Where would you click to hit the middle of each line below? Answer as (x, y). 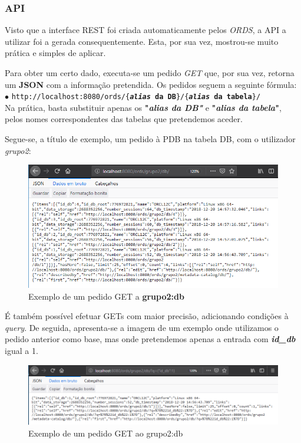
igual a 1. (21, 351)
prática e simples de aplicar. (55, 53)
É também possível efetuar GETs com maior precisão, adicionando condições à (147, 316)
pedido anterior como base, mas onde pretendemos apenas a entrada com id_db (150, 339)
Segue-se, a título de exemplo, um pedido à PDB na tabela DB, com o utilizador (150, 139)
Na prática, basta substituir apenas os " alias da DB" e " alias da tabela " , (143, 107)
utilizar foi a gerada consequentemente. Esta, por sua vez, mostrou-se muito (142, 41)
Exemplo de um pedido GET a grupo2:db (106, 296)
